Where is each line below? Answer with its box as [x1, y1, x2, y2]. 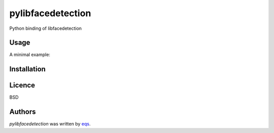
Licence [9, 81, 36, 90]
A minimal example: [9, 52, 51, 58]
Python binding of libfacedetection [9, 25, 82, 31]
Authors [9, 108, 36, 116]
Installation [9, 65, 46, 73]
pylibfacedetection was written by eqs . [9, 121, 91, 127]
